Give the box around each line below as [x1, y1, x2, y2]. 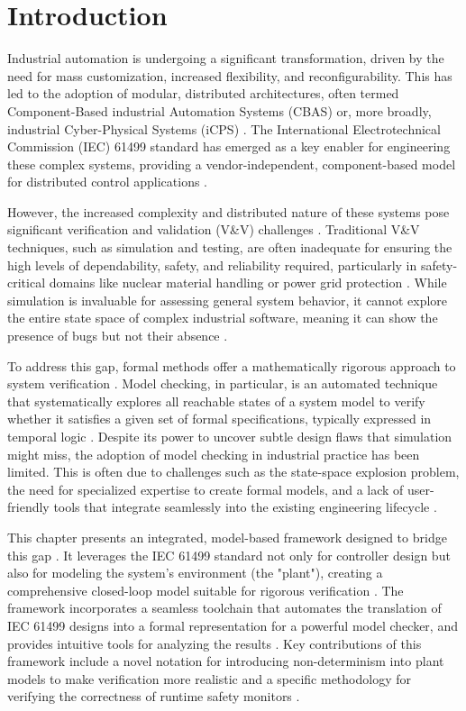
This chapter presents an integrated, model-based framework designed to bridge [7, 527, 447, 546]
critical [7, 273, 46, 292]
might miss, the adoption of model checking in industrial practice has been [7, 444, 420, 463]
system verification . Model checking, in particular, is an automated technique [7, 374, 438, 393]
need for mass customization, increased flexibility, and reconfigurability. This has [7, 66, 452, 85]
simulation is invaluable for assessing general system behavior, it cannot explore [7, 290, 448, 309]
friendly [7, 497, 50, 516]
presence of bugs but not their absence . [7, 326, 228, 345]
